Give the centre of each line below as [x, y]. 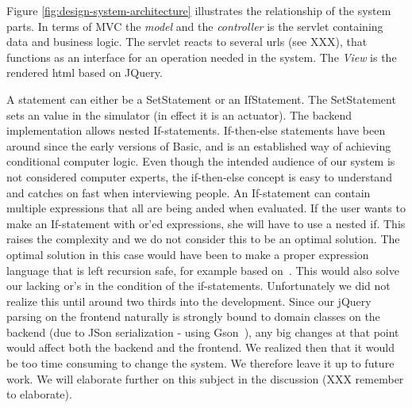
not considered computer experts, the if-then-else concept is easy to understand [199, 176]
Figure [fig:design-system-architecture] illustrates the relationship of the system [199, 10]
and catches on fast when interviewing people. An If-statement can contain [189, 192]
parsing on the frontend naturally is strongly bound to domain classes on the [193, 316]
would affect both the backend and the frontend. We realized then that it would [200, 347]
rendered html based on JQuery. [85, 72]
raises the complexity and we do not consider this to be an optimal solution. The [203, 239]
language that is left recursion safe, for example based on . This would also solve [203, 270]
